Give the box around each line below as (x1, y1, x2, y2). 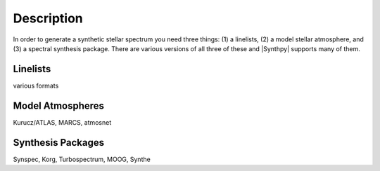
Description (13, 11, 84, 26)
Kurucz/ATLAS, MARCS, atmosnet (13, 118, 112, 126)
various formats (13, 81, 59, 90)
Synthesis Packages (13, 137, 105, 149)
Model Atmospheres (13, 100, 105, 111)
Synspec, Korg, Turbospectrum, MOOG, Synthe (13, 155, 151, 163)
